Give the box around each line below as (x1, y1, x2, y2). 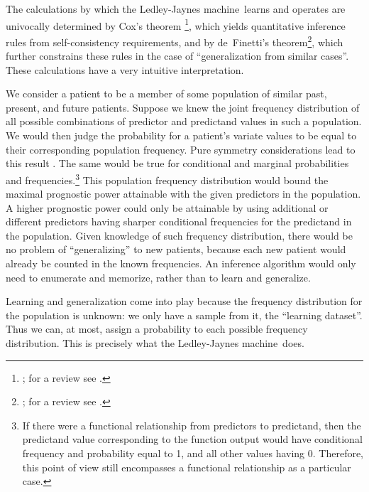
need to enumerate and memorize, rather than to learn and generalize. (6, 269, 311, 284)
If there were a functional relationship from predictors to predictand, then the (22, 417, 361, 432)
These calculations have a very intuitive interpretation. (6, 62, 244, 77)
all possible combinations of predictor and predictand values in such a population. (6, 114, 362, 129)
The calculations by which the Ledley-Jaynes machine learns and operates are (6, 1, 346, 16)
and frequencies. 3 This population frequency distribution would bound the (6, 170, 329, 187)
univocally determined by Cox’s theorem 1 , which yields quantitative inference (6, 16, 346, 33)
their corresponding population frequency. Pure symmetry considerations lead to (6, 141, 356, 156)
